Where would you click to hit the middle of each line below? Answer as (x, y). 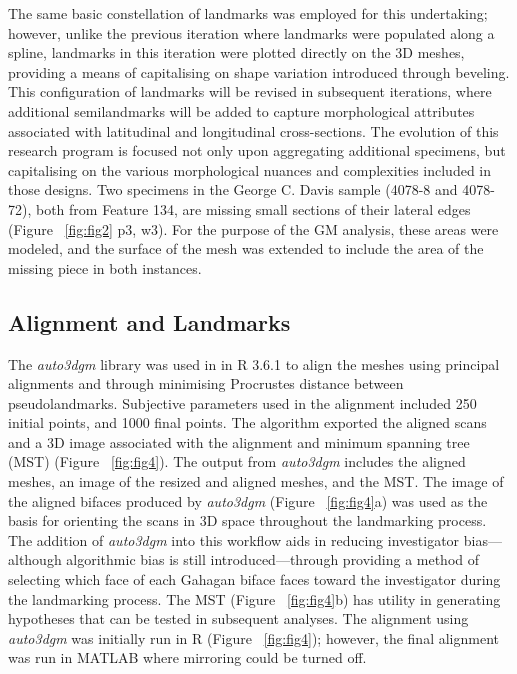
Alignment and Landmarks (149, 321)
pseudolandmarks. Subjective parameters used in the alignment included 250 (242, 402)
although (35, 559)
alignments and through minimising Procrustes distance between (206, 383)
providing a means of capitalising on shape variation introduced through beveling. (259, 71)
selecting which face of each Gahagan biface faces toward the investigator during (254, 579)
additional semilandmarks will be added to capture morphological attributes (241, 110)
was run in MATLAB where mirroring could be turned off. (187, 657)
